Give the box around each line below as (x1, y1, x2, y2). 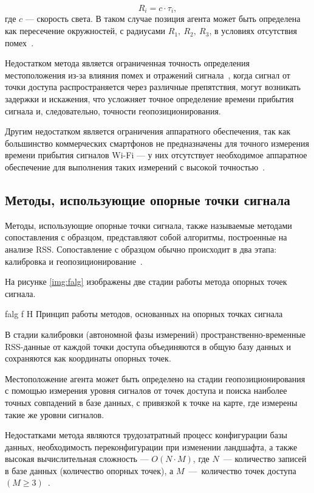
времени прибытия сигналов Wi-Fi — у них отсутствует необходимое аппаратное (5, 149, 307, 161)
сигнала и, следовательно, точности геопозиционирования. (5, 104, 221, 117)
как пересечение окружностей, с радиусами (5, 24, 166, 37)
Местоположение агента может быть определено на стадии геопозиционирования (5, 372, 305, 385)
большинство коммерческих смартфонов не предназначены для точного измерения (5, 136, 309, 149)
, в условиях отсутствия (209, 24, 297, 37)
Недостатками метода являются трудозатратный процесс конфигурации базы (5, 428, 287, 441)
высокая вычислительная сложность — (5, 452, 149, 465)
